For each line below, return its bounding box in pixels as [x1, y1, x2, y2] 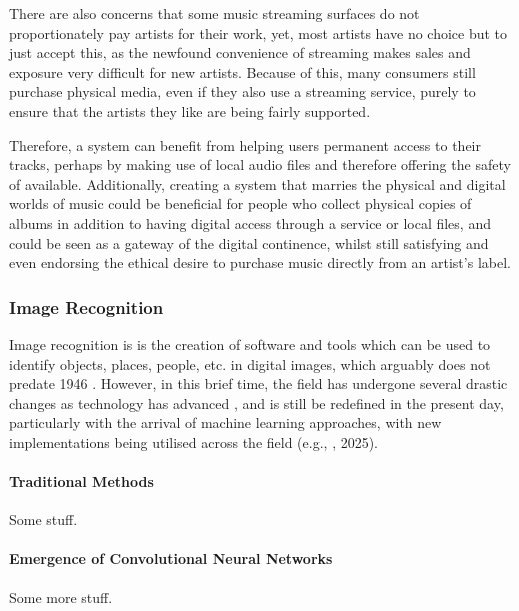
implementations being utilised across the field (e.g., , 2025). [9, 431, 379, 452]
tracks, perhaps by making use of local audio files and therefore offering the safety [9, 154, 511, 175]
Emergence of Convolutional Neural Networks [9, 548, 333, 569]
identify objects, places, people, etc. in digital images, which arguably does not [9, 353, 491, 374]
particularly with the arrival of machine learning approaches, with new [9, 412, 442, 433]
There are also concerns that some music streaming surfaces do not [9, 3, 420, 23]
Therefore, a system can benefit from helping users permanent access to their [9, 134, 481, 155]
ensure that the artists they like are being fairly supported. [9, 100, 371, 121]
